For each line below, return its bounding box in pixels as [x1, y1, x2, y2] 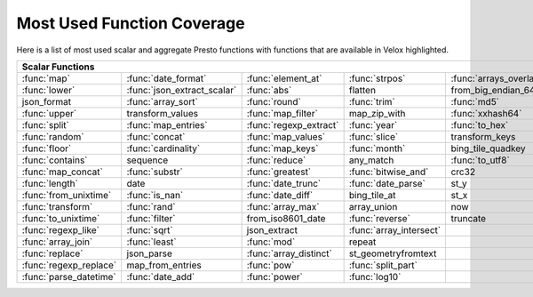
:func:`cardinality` [126, 142, 201, 155]
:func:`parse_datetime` [21, 270, 116, 283]
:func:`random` [21, 130, 84, 142]
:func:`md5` [450, 95, 500, 108]
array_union [348, 200, 398, 213]
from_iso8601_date [246, 212, 326, 224]
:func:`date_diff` [246, 189, 314, 201]
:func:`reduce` [246, 154, 306, 166]
